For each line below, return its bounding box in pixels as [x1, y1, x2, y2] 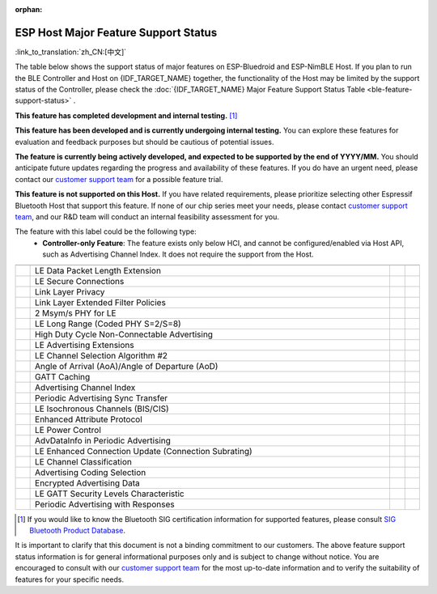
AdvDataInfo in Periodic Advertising [35, 435, 172, 446]
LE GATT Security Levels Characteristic [35, 488, 185, 499]
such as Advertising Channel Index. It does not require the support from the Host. [42, 249, 315, 259]
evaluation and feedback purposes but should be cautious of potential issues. [15, 137, 274, 146]
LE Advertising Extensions [35, 339, 134, 350]
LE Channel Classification [35, 456, 133, 467]
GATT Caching [35, 371, 91, 382]
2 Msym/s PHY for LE [35, 308, 117, 319]
